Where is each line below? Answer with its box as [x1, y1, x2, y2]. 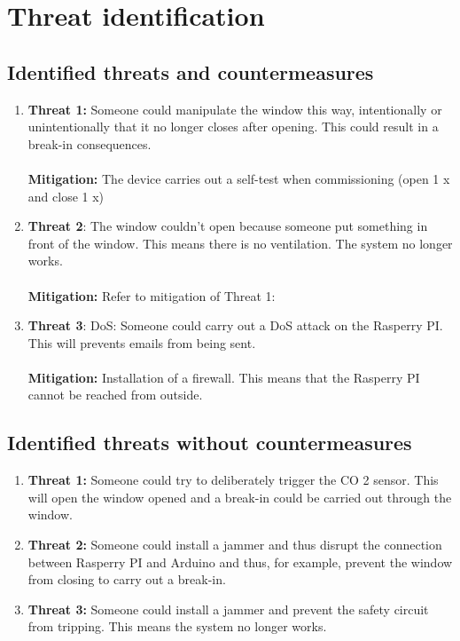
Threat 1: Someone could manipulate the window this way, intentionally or [27, 99, 442, 118]
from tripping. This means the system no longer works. [27, 617, 327, 636]
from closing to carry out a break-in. [27, 570, 226, 589]
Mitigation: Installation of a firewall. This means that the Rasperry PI [27, 368, 420, 386]
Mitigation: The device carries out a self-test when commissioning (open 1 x [27, 169, 450, 187]
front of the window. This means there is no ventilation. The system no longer [27, 233, 453, 252]
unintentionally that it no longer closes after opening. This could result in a [27, 117, 439, 136]
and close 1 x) [27, 186, 105, 205]
